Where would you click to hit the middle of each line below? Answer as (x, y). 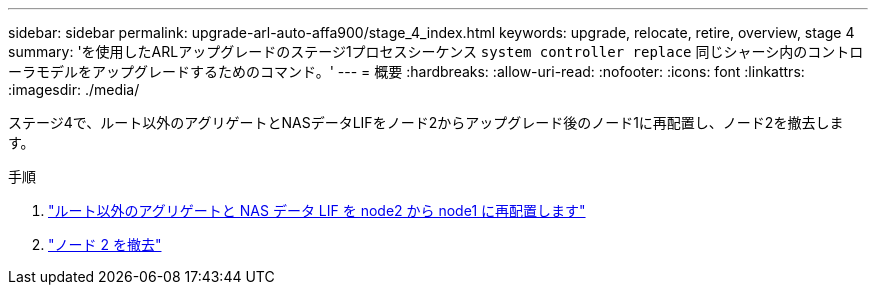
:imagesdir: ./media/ (74, 89)
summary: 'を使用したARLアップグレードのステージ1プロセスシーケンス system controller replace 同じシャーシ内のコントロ (436, 51)
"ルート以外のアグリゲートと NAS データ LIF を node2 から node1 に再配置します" (317, 210)
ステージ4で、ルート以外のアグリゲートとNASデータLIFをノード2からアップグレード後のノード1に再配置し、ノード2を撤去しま (426, 122)
